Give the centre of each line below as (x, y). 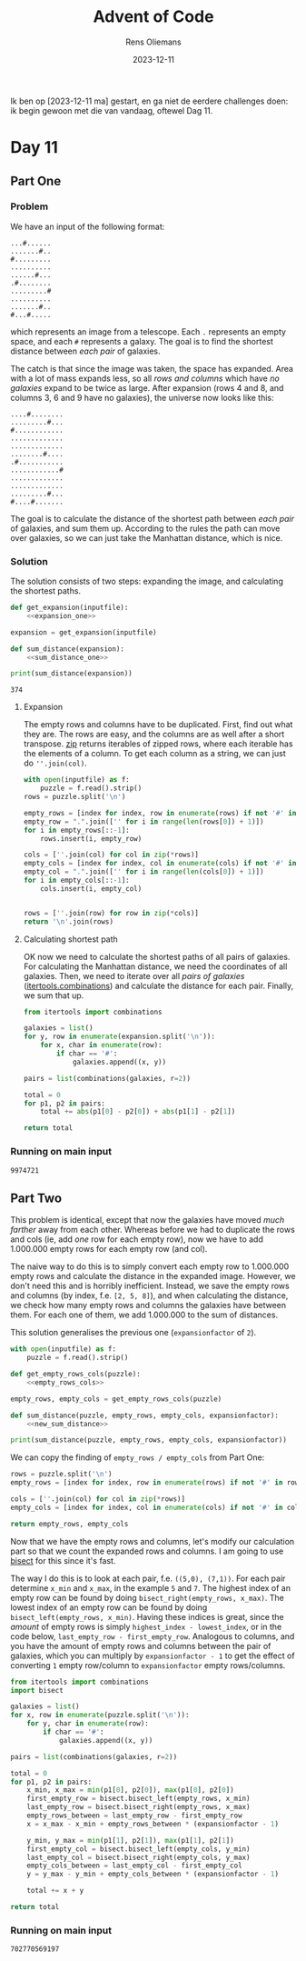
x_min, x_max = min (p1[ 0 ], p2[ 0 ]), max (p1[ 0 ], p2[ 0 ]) (130, 1790)
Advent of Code (153, 17)
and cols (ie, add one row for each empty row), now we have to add (137, 1239)
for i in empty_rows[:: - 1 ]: (76, 830)
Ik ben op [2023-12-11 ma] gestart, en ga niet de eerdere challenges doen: (149, 101)
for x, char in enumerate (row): (101, 1046)
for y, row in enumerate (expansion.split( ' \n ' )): (119, 1037)
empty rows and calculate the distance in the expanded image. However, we (153, 1276)
